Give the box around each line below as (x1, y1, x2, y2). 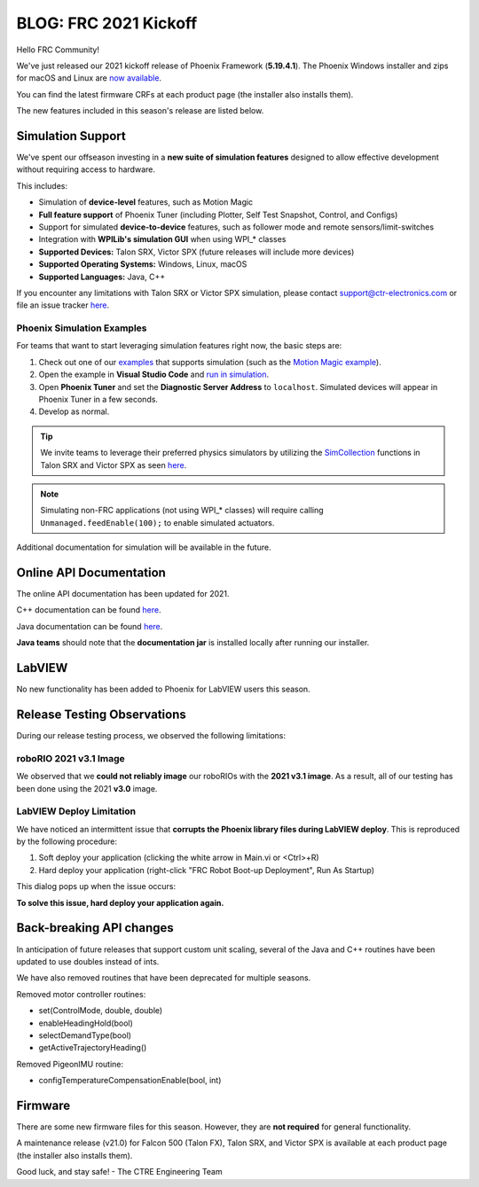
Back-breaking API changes (16, 920, 174, 935)
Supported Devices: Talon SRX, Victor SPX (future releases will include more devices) (38, 246, 355, 257)
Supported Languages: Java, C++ (38, 271, 166, 282)
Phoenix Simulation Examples (16, 322, 147, 334)
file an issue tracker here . (16, 300, 110, 310)
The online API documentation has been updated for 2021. (16, 589, 230, 599)
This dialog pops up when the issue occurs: (16, 881, 177, 892)
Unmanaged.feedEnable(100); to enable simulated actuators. (40, 517, 275, 527)
